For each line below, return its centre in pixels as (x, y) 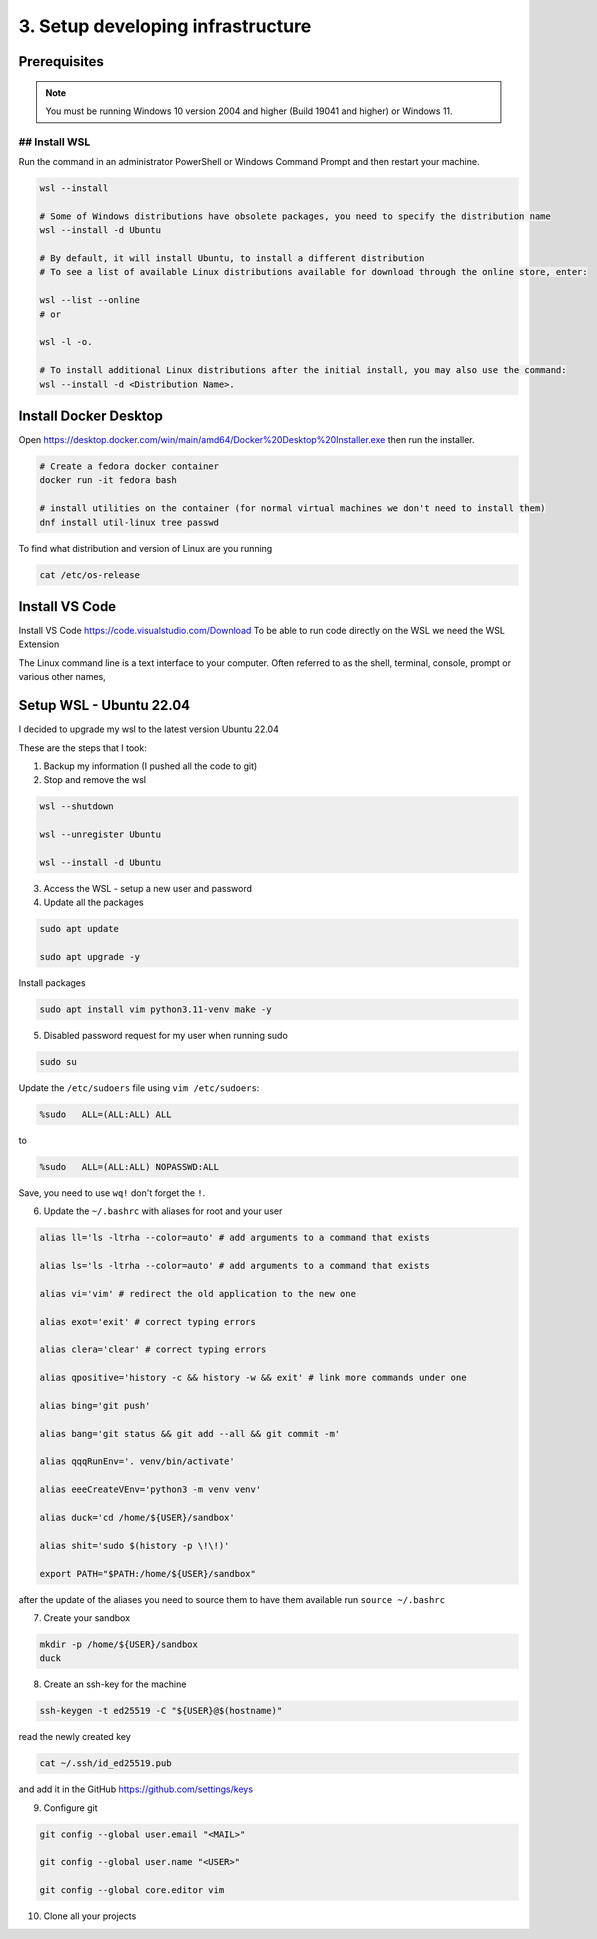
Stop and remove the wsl (95, 780)
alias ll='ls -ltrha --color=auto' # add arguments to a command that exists (234, 1238)
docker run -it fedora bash (108, 480)
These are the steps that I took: (82, 747)
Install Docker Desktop (91, 415)
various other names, (62, 677)
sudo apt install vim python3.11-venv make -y (155, 1009)
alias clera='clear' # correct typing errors (153, 1349)
